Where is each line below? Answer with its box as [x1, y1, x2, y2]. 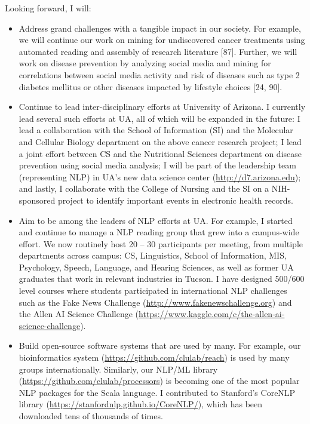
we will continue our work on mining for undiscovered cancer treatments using [19, 33, 305, 46]
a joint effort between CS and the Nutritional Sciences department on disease [19, 147, 302, 159]
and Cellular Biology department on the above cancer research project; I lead [19, 135, 302, 148]
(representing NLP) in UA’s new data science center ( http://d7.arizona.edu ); [19, 170, 301, 183]
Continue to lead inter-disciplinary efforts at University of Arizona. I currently [19, 100, 306, 113]
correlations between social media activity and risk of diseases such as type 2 [19, 68, 300, 81]
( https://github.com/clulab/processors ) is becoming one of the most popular [19, 374, 300, 387]
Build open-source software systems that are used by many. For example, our [19, 339, 301, 352]
